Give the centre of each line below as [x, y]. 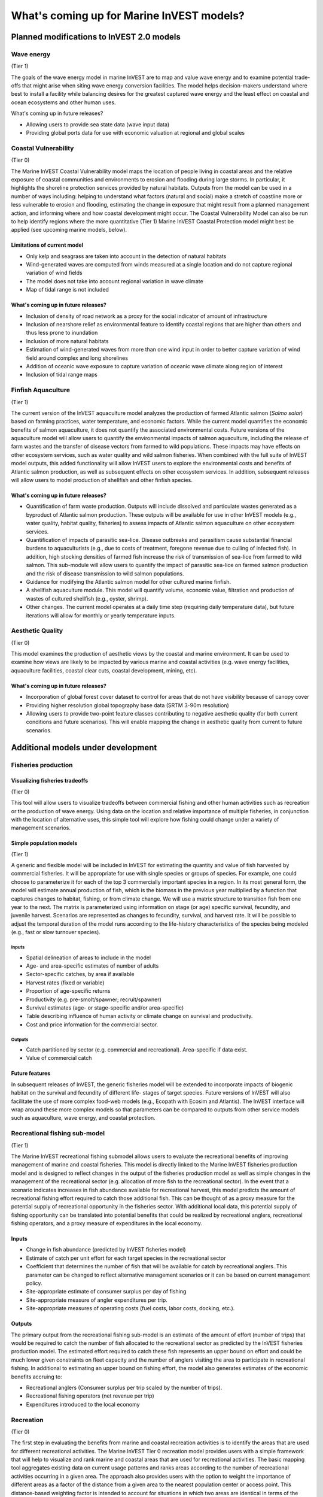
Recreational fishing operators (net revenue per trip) [90, 1396]
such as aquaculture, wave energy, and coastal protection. [83, 1118]
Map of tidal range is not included [67, 290]
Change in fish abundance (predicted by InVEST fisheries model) [106, 1250]
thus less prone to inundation [62, 333]
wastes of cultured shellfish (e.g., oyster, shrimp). [87, 598]
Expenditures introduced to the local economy [83, 1404]
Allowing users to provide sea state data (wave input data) [98, 124]
